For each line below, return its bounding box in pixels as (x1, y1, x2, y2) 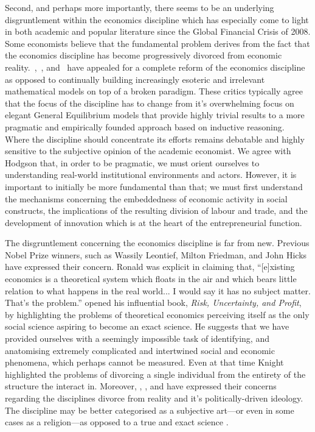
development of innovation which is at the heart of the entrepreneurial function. (5, 216, 302, 228)
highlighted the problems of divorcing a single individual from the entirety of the (5, 367, 306, 380)
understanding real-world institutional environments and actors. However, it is (5, 168, 297, 181)
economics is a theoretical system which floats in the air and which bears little (5, 272, 297, 285)
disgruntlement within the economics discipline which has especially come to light (5, 13, 309, 26)
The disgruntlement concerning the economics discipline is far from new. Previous (5, 236, 310, 249)
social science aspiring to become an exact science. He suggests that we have (5, 320, 289, 333)
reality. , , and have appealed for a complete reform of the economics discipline (5, 60, 305, 73)
